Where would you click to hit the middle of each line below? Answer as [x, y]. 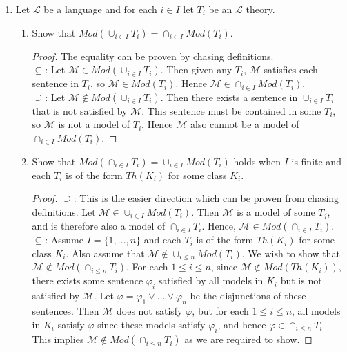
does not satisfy [149, 310]
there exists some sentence [88, 280]
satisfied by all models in [211, 280]
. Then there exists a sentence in [229, 96]
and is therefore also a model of [99, 226]
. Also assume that [105, 253]
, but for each [220, 310]
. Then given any [196, 70]
